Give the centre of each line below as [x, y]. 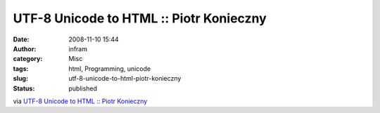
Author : [25, 48]
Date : [21, 39]
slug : [20, 79]
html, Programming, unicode [110, 68]
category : [28, 59]
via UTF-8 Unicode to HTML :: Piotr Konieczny [80, 101]
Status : [24, 88]
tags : [21, 68]
